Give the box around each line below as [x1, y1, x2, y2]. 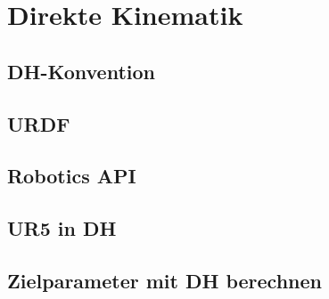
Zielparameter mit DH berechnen [7, 266, 322, 294]
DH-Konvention [7, 57, 156, 85]
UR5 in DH [7, 214, 117, 242]
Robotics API [7, 162, 136, 190]
